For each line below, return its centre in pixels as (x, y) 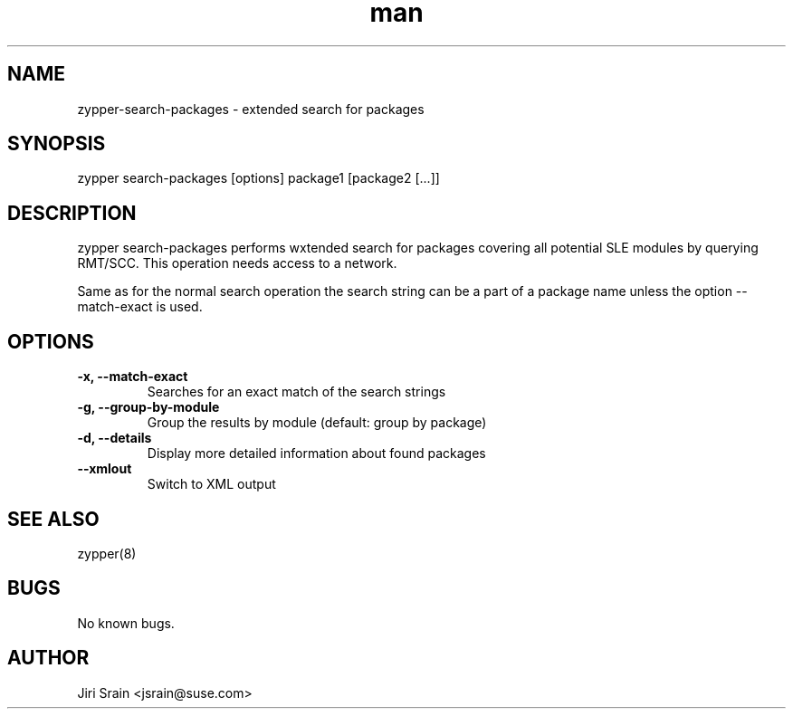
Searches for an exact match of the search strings (296, 392)
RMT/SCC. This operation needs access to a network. (237, 263)
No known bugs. (126, 623)
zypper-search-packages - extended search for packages (251, 109)
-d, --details (115, 438)
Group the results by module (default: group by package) (317, 423)
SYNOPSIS (57, 144)
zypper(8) (107, 553)
